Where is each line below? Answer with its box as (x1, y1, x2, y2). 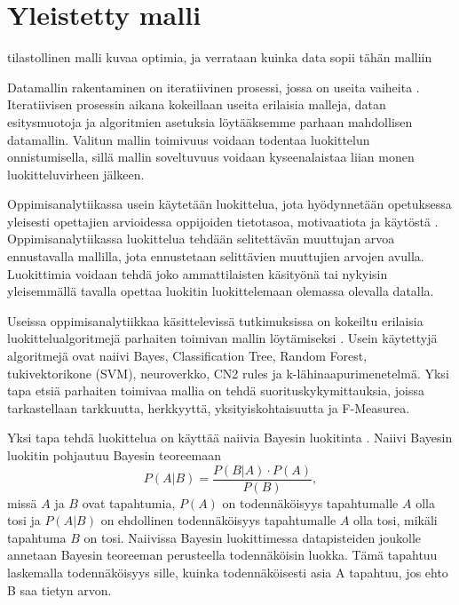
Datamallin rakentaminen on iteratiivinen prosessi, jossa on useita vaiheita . (7, 77, 420, 96)
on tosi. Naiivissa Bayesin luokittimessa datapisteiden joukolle (83, 528, 422, 546)
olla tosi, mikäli (353, 511, 438, 529)
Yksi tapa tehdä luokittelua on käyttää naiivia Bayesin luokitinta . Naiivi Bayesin (7, 428, 453, 447)
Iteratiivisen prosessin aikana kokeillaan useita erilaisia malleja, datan (7, 95, 386, 114)
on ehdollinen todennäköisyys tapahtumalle (100, 511, 336, 529)
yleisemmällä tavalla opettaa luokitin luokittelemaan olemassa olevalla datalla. (7, 282, 434, 300)
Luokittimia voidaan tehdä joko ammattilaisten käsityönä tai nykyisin (7, 264, 388, 283)
